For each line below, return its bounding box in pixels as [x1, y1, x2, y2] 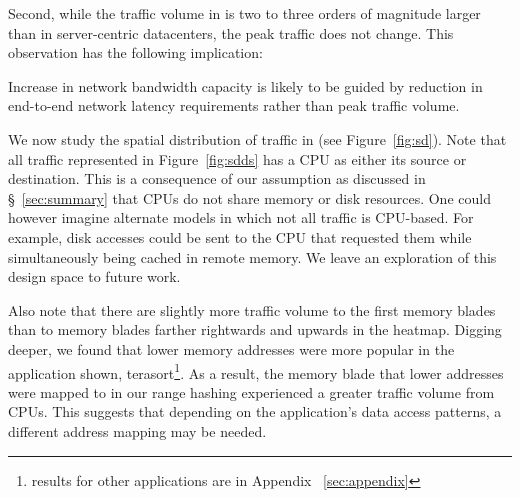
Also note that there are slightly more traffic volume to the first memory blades [8, 299, 496, 320]
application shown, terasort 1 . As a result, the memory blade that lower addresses [8, 359, 504, 383]
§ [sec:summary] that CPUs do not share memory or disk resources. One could [8, 187, 491, 208]
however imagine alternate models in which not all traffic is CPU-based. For [8, 207, 474, 228]
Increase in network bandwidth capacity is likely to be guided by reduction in [8, 75, 483, 96]
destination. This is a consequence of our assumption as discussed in [8, 168, 426, 189]
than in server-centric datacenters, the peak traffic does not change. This [8, 22, 454, 43]
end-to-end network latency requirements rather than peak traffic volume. [8, 95, 460, 116]
